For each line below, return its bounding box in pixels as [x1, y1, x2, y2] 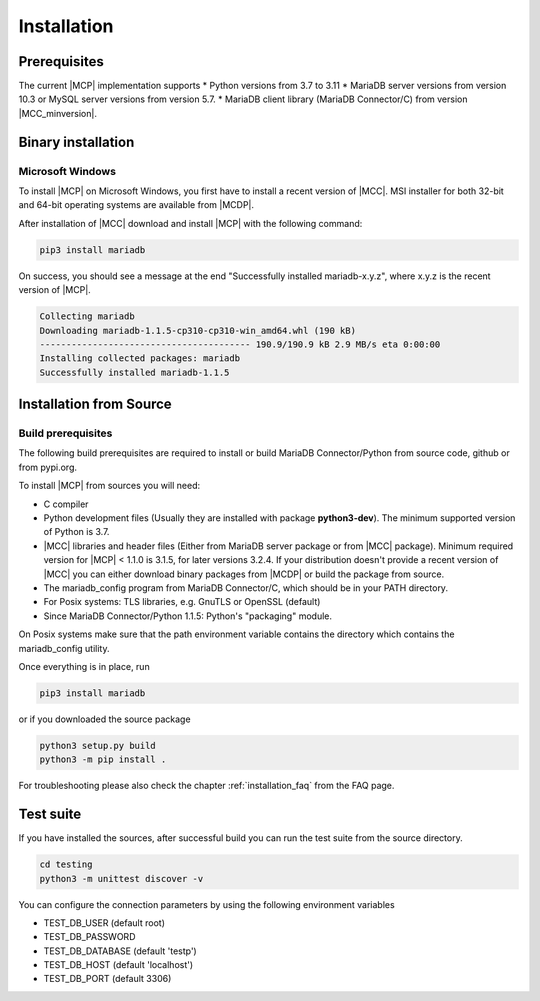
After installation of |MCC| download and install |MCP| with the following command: [18, 217, 363, 229]
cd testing [39, 859, 93, 870]
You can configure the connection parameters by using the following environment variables [18, 898, 395, 910]
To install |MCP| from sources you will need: [18, 480, 200, 492]
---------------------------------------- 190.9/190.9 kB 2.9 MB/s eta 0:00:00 [39, 338, 441, 350]
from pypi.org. [18, 461, 78, 473]
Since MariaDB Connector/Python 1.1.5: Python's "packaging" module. [43, 610, 333, 622]
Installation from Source [18, 396, 172, 413]
